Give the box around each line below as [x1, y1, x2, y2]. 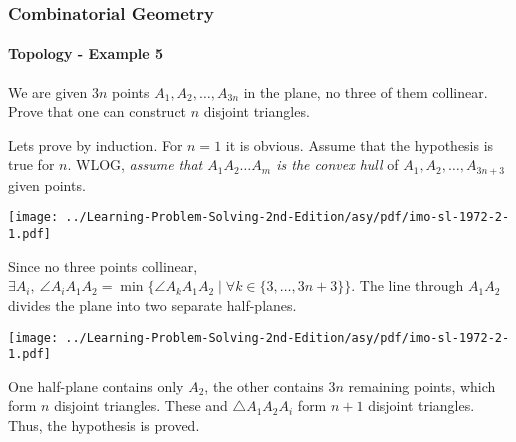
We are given [8, 81, 88, 102]
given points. [8, 174, 86, 195]
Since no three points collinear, [8, 255, 198, 276]
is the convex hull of [276, 154, 399, 175]
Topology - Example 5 [8, 43, 164, 64]
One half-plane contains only [8, 375, 184, 396]
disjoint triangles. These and [54, 395, 228, 416]
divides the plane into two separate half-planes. [8, 294, 297, 315]
